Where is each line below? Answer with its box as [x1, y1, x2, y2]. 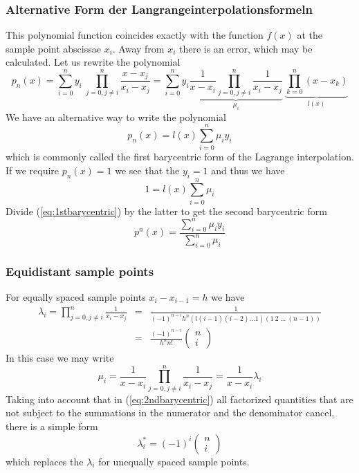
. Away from [112, 41, 165, 55]
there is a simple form [6, 418, 98, 433]
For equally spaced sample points [6, 290, 146, 304]
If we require [6, 163, 59, 177]
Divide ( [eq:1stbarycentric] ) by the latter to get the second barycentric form [6, 203, 327, 218]
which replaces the [6, 454, 84, 468]
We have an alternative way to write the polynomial [6, 109, 226, 124]
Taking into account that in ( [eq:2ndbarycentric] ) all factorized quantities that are [6, 391, 353, 406]
